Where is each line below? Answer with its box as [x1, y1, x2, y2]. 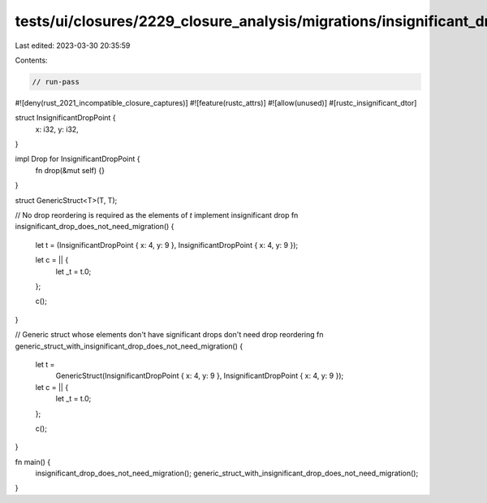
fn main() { [15, 457, 51, 466]
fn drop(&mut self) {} [35, 165, 106, 175]
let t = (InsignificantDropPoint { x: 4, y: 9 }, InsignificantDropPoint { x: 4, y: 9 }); [35, 240, 299, 249]
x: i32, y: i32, [35, 124, 79, 134]
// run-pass [32, 77, 80, 86]
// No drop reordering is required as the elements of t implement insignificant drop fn [15, 210, 299, 220]
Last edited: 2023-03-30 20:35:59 [15, 41, 131, 50]
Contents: [15, 55, 48, 65]
